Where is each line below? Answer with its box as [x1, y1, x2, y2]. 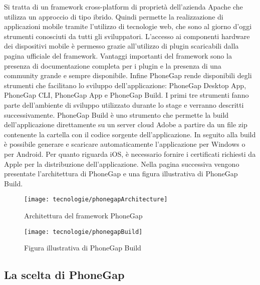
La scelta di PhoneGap [4, 267, 125, 282]
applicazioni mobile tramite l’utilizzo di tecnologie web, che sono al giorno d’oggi [4, 21, 252, 32]
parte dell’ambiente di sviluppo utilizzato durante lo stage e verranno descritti [4, 99, 244, 110]
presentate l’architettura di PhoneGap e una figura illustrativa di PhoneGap [4, 168, 238, 179]
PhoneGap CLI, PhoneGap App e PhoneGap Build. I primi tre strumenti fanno [4, 90, 249, 100]
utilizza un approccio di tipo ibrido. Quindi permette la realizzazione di [4, 11, 223, 22]
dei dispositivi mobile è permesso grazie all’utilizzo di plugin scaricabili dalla [4, 41, 239, 51]
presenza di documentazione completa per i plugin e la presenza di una [4, 60, 221, 71]
